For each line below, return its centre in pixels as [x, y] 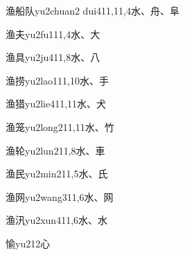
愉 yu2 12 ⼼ [28, 243]
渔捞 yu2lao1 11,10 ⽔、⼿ [57, 80]
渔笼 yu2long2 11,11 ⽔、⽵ [60, 126]
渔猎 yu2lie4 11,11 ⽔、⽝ [56, 104]
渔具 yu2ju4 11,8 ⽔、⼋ [53, 57]
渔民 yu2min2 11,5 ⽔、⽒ [57, 174]
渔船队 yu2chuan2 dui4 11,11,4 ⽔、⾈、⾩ [92, 10]
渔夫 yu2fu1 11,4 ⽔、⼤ [53, 34]
